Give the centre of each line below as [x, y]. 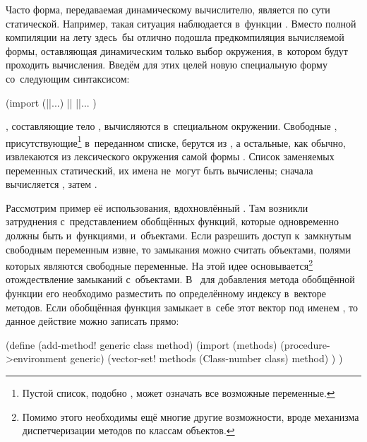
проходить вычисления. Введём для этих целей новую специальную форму [167, 65]
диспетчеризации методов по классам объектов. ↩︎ [128, 430]
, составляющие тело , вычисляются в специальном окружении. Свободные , [172, 126]
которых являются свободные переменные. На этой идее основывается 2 [160, 264]
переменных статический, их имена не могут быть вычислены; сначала [160, 170]
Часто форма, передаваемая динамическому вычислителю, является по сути [168, 9]
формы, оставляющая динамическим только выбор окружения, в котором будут [177, 50]
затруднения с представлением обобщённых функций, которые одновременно [172, 221]
